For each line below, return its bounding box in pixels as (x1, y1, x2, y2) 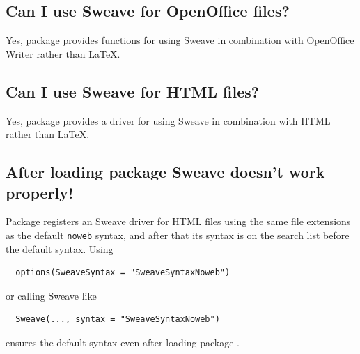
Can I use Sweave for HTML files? (6, 80, 260, 102)
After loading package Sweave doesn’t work (6, 161, 325, 183)
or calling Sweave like (6, 288, 97, 302)
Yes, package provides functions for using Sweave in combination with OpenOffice (6, 33, 354, 47)
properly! (6, 181, 74, 203)
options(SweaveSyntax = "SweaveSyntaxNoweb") (15, 268, 230, 278)
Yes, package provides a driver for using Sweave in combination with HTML (6, 113, 331, 128)
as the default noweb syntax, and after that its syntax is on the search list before (6, 227, 350, 242)
